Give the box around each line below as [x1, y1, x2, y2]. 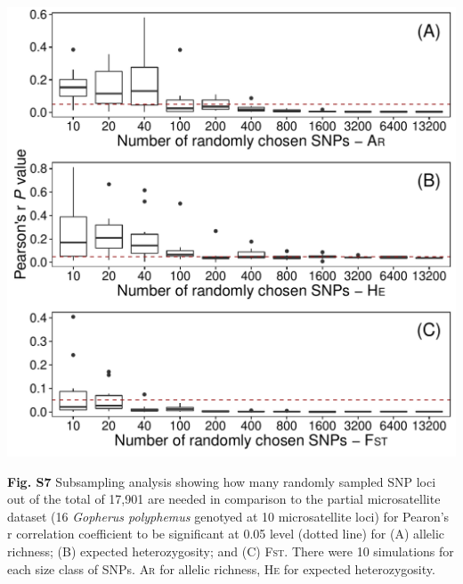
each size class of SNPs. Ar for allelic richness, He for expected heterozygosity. [7, 559, 435, 578]
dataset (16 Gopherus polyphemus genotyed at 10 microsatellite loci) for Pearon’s [7, 506, 450, 525]
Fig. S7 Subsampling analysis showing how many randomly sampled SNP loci [7, 472, 436, 490]
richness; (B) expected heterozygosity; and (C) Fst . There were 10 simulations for [7, 541, 454, 560]
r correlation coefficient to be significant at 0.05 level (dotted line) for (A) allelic [7, 524, 444, 543]
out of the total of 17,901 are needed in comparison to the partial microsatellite [7, 489, 441, 508]
